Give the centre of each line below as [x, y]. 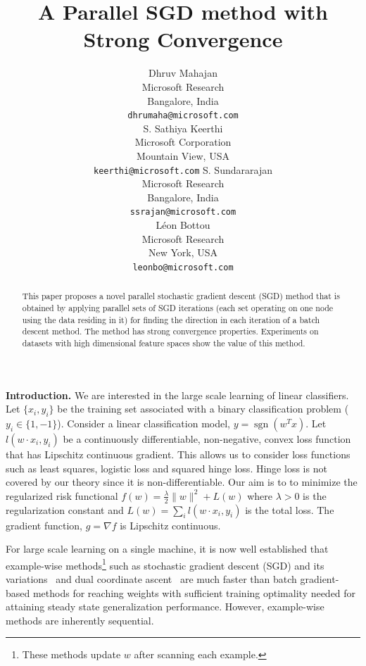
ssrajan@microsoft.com [183, 212]
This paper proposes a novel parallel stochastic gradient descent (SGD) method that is [181, 296]
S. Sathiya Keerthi [183, 128]
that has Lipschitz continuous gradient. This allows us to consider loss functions [178, 454]
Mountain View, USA [183, 155]
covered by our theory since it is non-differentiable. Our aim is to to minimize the [182, 482]
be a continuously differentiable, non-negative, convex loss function [207, 438]
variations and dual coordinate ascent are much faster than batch [151, 578]
